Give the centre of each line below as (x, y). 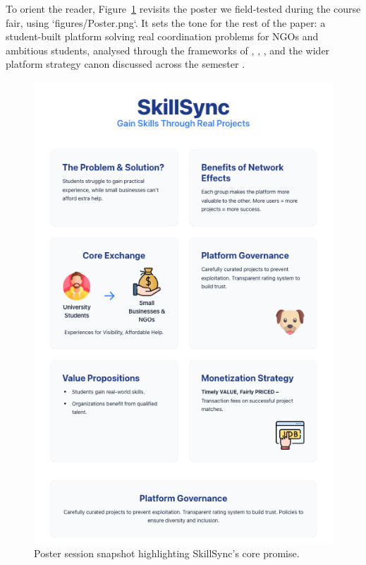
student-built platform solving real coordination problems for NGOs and (162, 36)
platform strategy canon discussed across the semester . (126, 64)
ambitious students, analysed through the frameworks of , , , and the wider (168, 50)
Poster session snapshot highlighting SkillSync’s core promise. (167, 553)
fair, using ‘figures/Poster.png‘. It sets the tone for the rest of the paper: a (166, 22)
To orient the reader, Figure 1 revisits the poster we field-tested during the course (183, 8)
